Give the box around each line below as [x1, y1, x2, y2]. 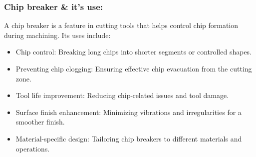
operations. [15, 143, 50, 153]
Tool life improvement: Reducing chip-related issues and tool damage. [15, 90, 229, 100]
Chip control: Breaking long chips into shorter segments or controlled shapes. [15, 46, 252, 57]
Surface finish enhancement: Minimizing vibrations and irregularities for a [15, 106, 242, 117]
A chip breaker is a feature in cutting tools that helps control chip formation [4, 20, 239, 30]
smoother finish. [15, 116, 65, 127]
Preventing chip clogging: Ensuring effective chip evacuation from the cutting [15, 63, 252, 73]
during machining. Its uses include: [4, 29, 111, 40]
